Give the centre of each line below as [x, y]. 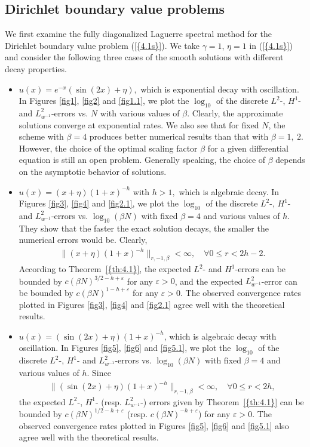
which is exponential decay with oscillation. [220, 89]
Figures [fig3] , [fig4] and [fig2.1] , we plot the [99, 203]
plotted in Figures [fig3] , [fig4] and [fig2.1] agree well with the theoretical [152, 304]
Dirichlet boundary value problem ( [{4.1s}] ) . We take [102, 45]
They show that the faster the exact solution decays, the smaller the [144, 228]
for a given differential [248, 148]
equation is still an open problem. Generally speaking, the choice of [142, 160]
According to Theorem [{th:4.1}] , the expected [105, 269]
